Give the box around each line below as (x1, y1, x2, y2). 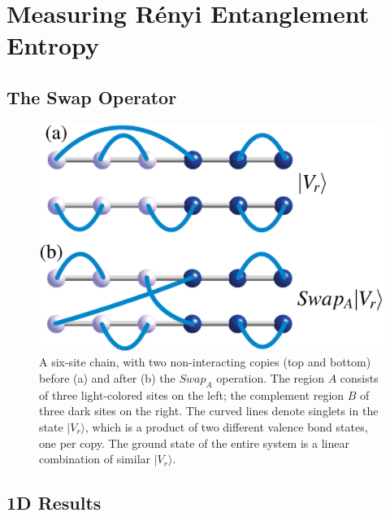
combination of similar (39, 450, 151, 467)
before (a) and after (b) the (39, 370, 175, 387)
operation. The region (216, 370, 324, 387)
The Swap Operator (6, 84, 177, 109)
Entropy (6, 28, 100, 62)
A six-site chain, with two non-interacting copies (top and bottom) (39, 353, 371, 370)
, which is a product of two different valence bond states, (85, 418, 368, 436)
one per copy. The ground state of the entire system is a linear (39, 434, 349, 451)
